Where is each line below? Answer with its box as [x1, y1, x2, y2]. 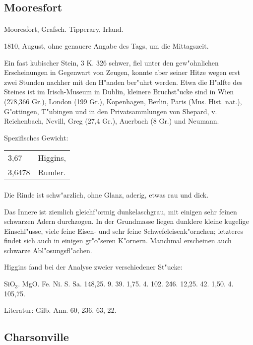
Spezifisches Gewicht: [4, 132, 68, 142]
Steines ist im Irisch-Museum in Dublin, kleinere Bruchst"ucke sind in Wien [4, 86, 234, 97]
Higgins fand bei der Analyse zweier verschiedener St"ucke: [4, 262, 183, 272]
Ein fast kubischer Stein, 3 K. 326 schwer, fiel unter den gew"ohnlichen [4, 57, 219, 68]
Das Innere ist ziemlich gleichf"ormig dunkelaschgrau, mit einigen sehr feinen [4, 206, 237, 216]
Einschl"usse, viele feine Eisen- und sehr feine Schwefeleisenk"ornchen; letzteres [4, 225, 244, 236]
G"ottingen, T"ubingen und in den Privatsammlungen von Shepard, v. [4, 106, 217, 116]
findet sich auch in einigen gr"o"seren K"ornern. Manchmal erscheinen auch [4, 235, 232, 246]
